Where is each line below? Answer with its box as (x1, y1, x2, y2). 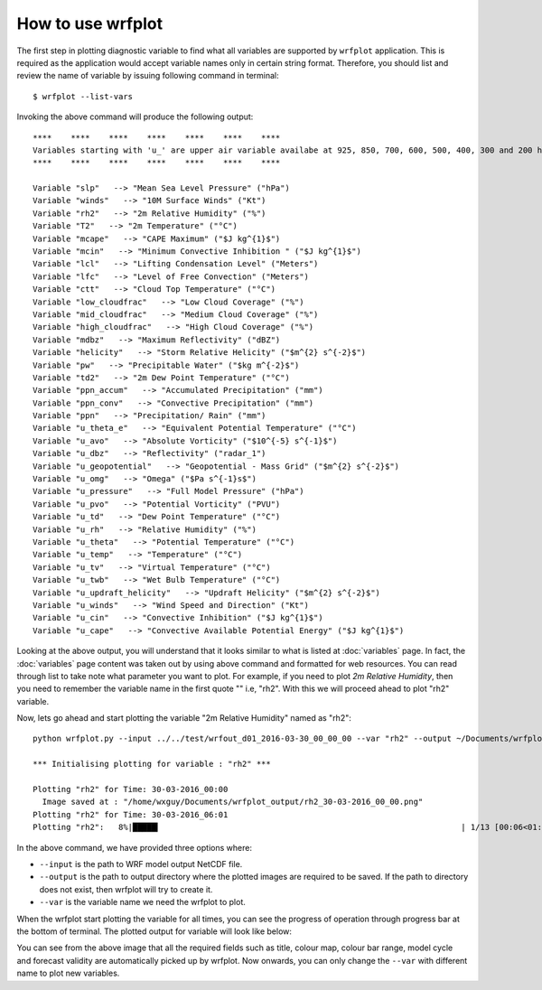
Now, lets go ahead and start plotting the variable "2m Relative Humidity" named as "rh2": (16, 713, 351, 724)
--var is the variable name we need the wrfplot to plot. (39, 897, 246, 908)
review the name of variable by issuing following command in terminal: (16, 70, 279, 81)
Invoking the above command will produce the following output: (16, 111, 254, 122)
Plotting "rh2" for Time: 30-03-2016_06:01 (33, 809, 229, 819)
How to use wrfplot (16, 14, 163, 33)
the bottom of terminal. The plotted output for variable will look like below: (16, 926, 293, 937)
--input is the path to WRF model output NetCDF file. (39, 858, 243, 869)
